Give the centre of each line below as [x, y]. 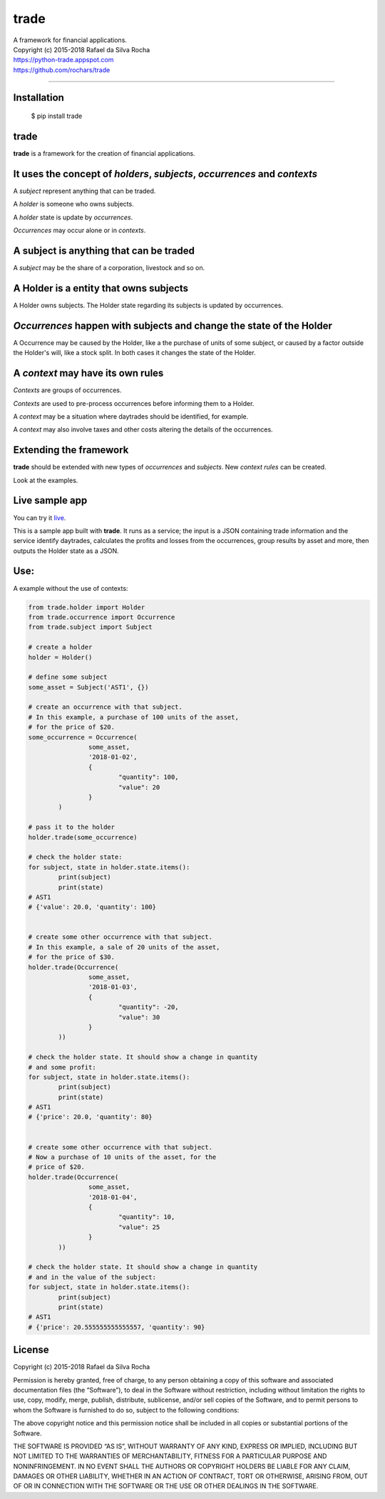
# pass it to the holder [72, 827]
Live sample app [50, 501]
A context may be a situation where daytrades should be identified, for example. [131, 416]
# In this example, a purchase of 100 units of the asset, [133, 717]
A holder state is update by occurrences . [73, 217]
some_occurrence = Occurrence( [83, 737]
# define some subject [68, 677]
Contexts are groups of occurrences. [67, 390]
